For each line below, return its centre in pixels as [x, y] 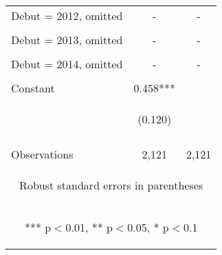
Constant [33, 88]
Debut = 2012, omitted [67, 16]
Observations [42, 154]
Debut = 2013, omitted [67, 40]
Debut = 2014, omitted [67, 64]
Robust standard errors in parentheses [111, 185]
